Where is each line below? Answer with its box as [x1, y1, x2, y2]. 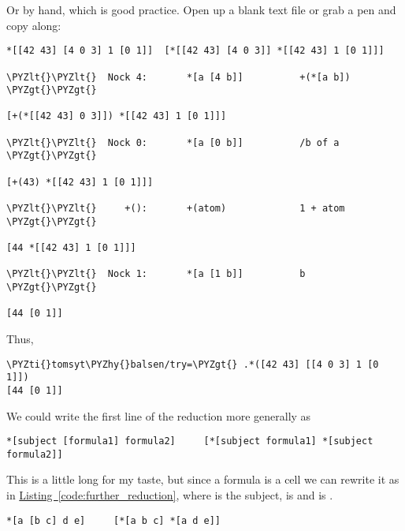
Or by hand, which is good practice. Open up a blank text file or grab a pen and [6, 2, 396, 17]
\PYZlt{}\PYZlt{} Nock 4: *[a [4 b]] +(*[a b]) [6, 71, 351, 83]
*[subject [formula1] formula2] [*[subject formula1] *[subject [6, 436, 373, 447]
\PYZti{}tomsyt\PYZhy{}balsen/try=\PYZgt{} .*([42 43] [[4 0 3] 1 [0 [6, 358, 379, 370]
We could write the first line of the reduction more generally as [6, 407, 311, 424]
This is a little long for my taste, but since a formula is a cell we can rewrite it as [6, 471, 399, 488]
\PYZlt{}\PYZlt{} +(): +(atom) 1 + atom [6, 203, 345, 215]
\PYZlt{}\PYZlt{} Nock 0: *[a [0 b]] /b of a [6, 136, 340, 148]
